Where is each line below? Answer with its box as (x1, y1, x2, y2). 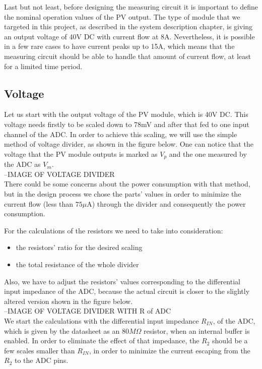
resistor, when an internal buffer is (144, 325, 250, 336)
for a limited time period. (4, 60, 83, 71)
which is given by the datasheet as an (4, 325, 120, 336)
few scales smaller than (4, 345, 75, 355)
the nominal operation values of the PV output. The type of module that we (4, 11, 240, 22)
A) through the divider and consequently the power (87, 198, 246, 209)
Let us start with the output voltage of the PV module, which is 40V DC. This (4, 109, 248, 119)
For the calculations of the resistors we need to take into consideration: (4, 225, 223, 235)
